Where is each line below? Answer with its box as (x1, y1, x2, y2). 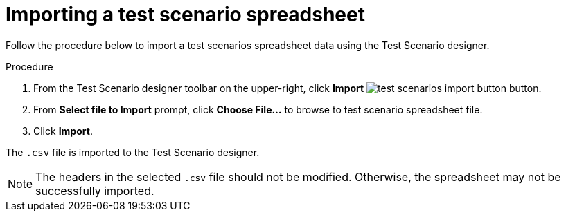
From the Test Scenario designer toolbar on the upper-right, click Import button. (33, 82, 542, 94)
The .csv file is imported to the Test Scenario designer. (6, 146, 260, 158)
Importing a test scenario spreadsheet (6, 3, 365, 26)
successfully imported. (35, 183, 154, 198)
